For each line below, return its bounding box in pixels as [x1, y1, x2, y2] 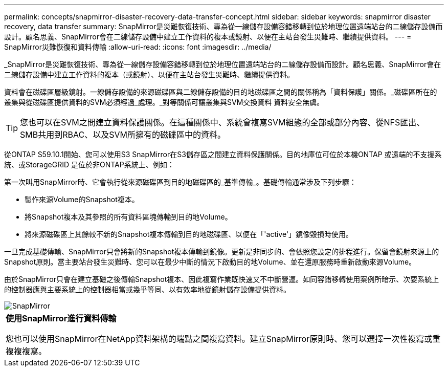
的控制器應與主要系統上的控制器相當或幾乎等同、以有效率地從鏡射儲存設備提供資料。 [4, 285, 290, 294]
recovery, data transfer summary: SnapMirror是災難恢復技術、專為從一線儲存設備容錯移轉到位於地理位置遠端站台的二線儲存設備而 [4, 22, 443, 31]
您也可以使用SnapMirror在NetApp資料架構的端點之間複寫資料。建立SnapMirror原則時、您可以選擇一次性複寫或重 [6, 334, 441, 344]
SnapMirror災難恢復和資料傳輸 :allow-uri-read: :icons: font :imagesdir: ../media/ [4, 42, 272, 51]
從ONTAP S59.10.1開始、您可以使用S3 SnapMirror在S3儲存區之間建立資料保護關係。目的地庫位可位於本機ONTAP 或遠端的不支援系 [4, 150, 442, 159]
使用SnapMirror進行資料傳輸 [6, 313, 117, 323]
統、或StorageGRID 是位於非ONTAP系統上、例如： [4, 160, 174, 169]
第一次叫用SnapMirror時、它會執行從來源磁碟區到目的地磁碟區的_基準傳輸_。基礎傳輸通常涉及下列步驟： [4, 178, 356, 186]
